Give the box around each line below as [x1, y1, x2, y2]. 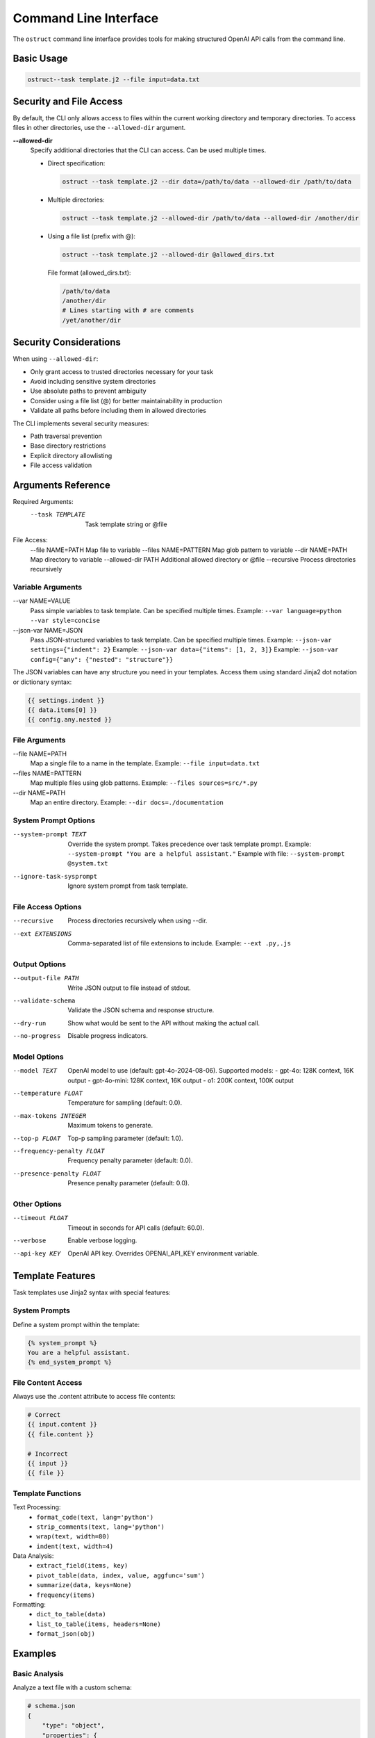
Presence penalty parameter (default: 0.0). [67, 1179, 190, 1187]
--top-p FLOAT [12, 1134, 61, 1142]
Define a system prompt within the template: [12, 1320, 140, 1329]
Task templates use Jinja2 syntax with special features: [12, 1288, 172, 1297]
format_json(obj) [36, 1630, 95, 1638]
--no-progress [12, 1032, 61, 1040]
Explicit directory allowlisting [30, 451, 112, 460]
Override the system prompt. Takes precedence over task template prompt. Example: [67, 840, 312, 848]
